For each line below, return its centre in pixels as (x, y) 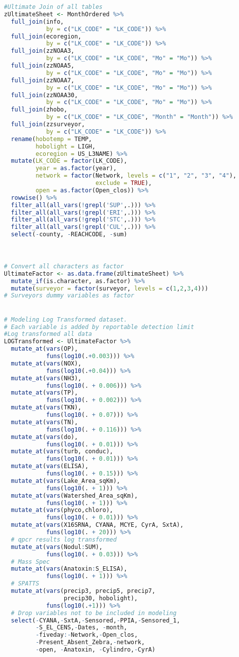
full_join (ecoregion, (46, 36)
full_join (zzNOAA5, (43, 66)
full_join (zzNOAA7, (43, 80)
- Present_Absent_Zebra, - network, (90, 642)
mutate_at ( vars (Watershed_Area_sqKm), (75, 495)
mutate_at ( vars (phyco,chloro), (62, 510)
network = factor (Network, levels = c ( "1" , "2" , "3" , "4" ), (136, 176)
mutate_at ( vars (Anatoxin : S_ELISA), (69, 569)
